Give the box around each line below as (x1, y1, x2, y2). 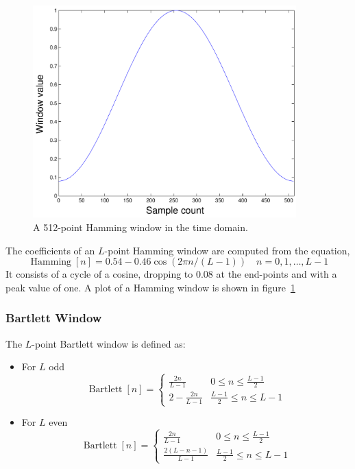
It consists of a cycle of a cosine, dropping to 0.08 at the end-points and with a (5, 267, 337, 281)
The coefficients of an (5, 243, 95, 257)
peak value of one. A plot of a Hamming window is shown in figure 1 (5, 280, 295, 294)
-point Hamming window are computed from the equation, (104, 243, 350, 257)
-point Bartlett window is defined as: (32, 336, 186, 350)
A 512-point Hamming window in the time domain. (33, 219, 248, 234)
